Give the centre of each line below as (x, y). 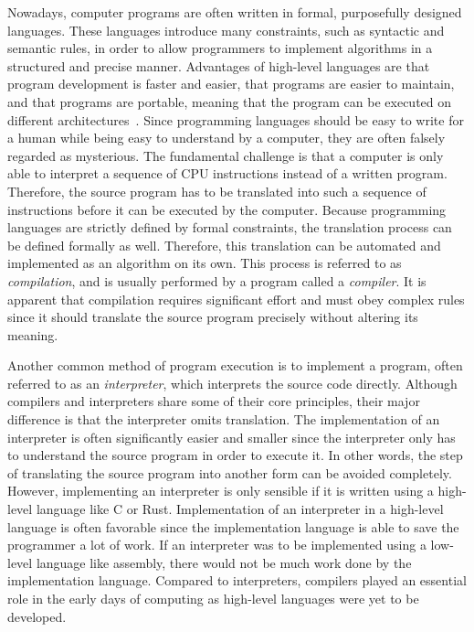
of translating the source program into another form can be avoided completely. (230, 472)
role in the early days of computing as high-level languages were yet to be (213, 598)
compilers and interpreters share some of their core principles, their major (214, 401)
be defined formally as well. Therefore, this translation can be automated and (224, 245)
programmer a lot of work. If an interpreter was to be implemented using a (217, 545)
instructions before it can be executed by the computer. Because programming (227, 209)
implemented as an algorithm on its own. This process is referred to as (205, 263)
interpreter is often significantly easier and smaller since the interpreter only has (232, 437)
